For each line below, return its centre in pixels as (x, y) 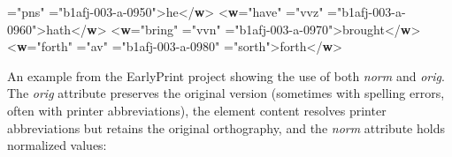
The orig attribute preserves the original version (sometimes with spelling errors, (226, 93)
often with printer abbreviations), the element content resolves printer (197, 110)
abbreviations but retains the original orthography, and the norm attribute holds (226, 127)
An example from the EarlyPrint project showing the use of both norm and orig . (226, 75)
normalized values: (57, 145)
